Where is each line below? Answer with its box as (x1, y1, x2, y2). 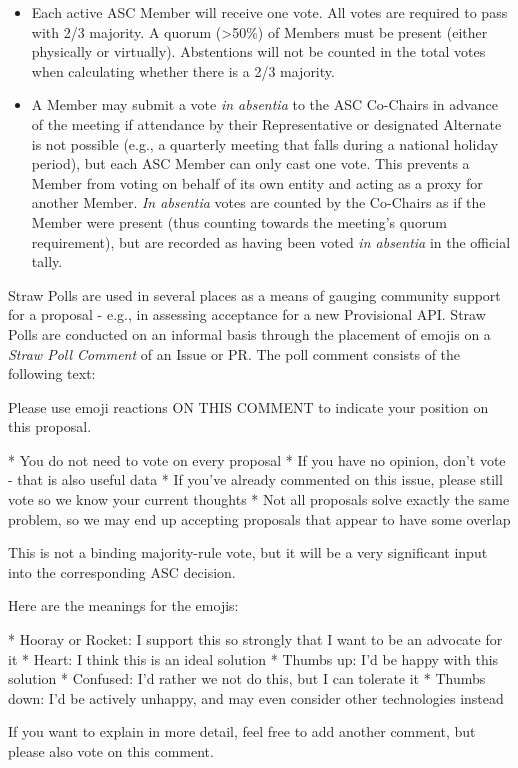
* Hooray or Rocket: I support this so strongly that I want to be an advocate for (8, 629, 503, 650)
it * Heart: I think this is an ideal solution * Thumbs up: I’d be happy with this (8, 648, 499, 669)
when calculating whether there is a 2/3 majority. (31, 60, 335, 81)
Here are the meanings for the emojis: (8, 595, 239, 616)
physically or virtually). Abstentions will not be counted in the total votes (31, 41, 486, 62)
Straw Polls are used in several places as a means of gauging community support (8, 284, 501, 305)
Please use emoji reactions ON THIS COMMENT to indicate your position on (8, 396, 489, 417)
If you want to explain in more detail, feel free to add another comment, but (8, 721, 476, 742)
